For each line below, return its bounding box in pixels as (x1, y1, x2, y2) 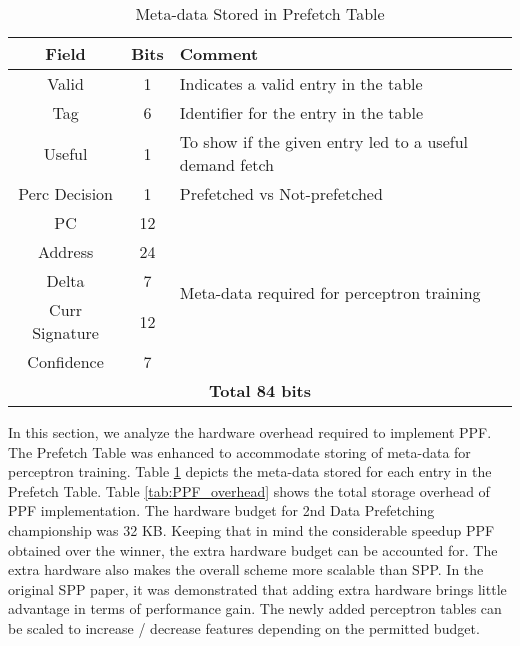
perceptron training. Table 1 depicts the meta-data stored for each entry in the (8, 461, 492, 482)
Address (37, 240, 94, 263)
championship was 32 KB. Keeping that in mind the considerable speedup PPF (8, 519, 495, 540)
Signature (32, 321, 99, 344)
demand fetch (179, 153, 275, 176)
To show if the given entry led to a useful (179, 130, 468, 153)
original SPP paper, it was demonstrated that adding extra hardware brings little (8, 578, 507, 599)
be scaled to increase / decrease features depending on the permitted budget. (8, 617, 480, 638)
